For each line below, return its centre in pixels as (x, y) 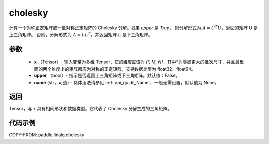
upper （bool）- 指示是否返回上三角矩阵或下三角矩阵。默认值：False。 (107, 76)
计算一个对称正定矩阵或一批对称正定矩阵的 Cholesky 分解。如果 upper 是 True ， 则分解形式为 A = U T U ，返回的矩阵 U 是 (134, 27)
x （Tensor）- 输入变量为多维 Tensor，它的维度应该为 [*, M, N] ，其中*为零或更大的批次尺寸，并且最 (137, 62)
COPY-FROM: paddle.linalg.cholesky (47, 135)
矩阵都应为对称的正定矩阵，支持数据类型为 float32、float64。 (132, 69)
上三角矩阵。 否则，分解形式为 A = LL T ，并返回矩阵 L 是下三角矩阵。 (81, 34)
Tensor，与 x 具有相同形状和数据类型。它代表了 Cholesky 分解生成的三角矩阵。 (91, 109)
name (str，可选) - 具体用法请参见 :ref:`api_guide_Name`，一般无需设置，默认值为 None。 (127, 82)
